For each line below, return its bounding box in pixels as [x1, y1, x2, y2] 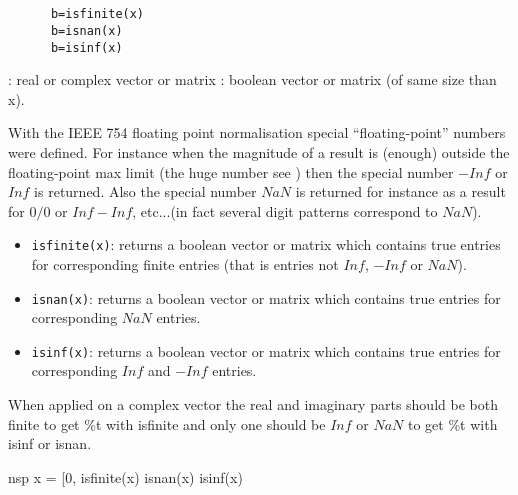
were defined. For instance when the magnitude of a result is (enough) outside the [8, 141, 510, 162]
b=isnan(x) [50, 23, 123, 38]
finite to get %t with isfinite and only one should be [8, 413, 326, 434]
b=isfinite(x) [50, 7, 145, 22]
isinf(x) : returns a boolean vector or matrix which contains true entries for [31, 340, 501, 361]
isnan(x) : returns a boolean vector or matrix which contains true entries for [31, 287, 501, 308]
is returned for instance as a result [295, 181, 506, 202]
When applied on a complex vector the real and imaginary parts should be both [8, 394, 498, 415]
